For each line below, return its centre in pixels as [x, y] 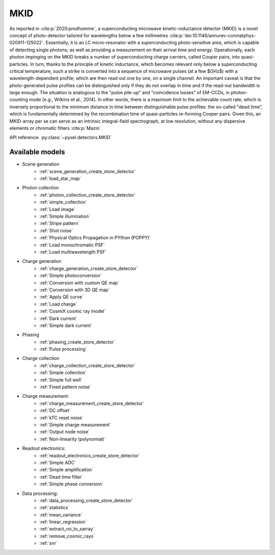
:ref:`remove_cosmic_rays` [67, 536]
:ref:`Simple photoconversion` [71, 275]
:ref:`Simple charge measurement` [75, 425]
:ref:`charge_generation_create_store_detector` [89, 268]
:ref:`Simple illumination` [65, 216]
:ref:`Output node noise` [65, 432]
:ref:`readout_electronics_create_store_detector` [90, 455]
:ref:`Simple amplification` [66, 470]
